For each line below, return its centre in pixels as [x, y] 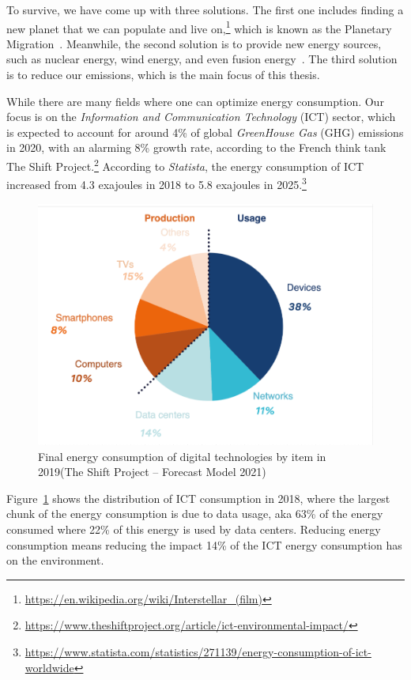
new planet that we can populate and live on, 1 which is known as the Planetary [199, 27]
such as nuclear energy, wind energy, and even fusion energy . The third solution [202, 59]
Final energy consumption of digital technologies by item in [182, 456]
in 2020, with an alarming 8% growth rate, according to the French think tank [196, 147]
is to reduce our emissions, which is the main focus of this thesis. [163, 75]
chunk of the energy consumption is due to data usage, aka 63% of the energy [195, 514]
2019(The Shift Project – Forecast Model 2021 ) [152, 472]
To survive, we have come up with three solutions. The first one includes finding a [205, 9]
